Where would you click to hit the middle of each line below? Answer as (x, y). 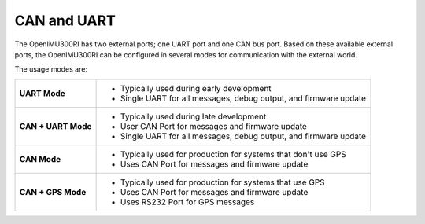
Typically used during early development (196, 88)
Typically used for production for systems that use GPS (223, 182)
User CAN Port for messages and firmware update (213, 126)
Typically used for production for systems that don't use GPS (233, 154)
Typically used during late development (193, 116)
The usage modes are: (51, 69)
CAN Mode (40, 159)
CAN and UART (65, 20)
